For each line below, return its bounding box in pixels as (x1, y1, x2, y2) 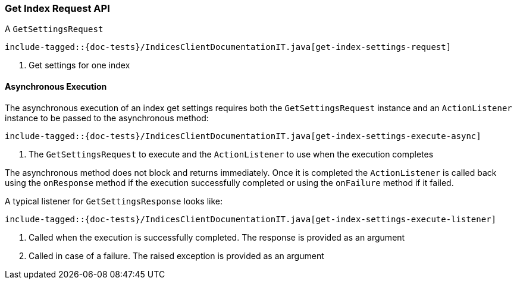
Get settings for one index (29, 60, 130, 71)
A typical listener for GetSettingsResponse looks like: (5, 195, 223, 206)
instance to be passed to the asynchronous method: (5, 112, 209, 123)
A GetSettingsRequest (5, 24, 104, 34)
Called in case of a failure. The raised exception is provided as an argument (29, 250, 324, 261)
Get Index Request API (5, 2, 110, 14)
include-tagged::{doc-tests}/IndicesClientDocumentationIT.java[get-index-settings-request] (5, 42, 452, 52)
